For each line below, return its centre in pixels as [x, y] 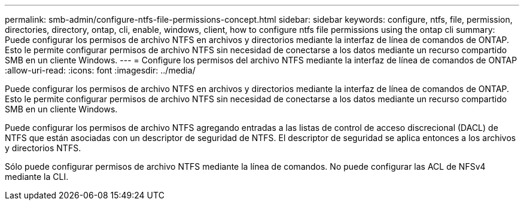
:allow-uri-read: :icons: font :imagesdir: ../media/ [100, 70]
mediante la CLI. [37, 177]
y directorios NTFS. [43, 148]
